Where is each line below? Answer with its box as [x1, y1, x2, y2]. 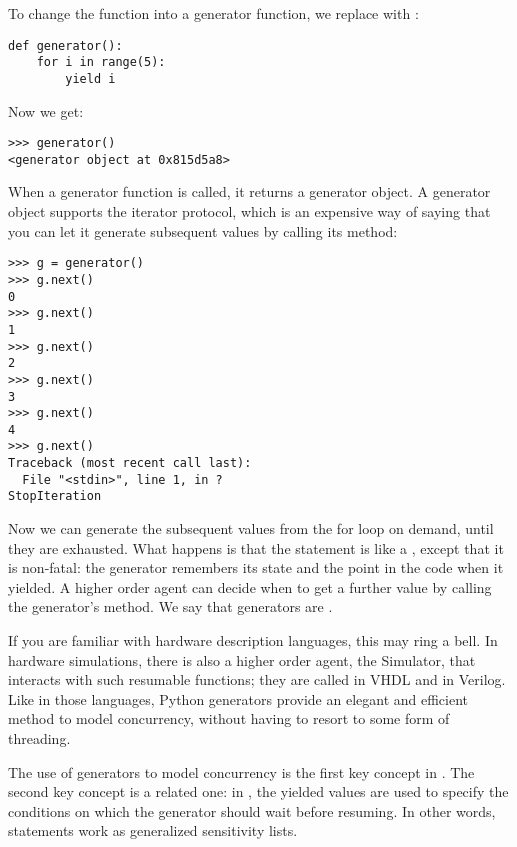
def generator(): [8, 38, 123, 53]
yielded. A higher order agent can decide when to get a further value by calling [8, 576, 492, 597]
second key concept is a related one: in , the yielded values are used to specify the [8, 781, 509, 802]
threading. [8, 728, 71, 749]
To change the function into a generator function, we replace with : [8, 3, 419, 23]
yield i [65, 71, 116, 86]
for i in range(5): [36, 55, 166, 70]
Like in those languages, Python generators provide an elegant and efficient [8, 688, 469, 709]
